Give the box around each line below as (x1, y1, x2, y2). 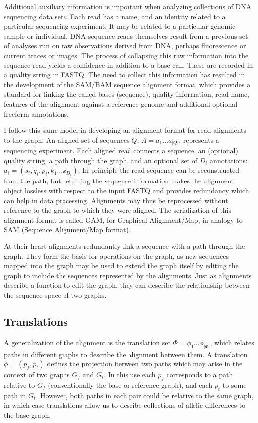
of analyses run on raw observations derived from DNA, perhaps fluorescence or (4, 40, 246, 51)
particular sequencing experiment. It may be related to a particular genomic (4, 21, 236, 31)
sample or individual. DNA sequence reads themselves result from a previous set (4, 30, 248, 41)
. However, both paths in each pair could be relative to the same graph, (36, 390, 254, 400)
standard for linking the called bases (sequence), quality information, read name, (4, 89, 250, 99)
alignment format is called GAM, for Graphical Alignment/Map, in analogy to (4, 214, 243, 225)
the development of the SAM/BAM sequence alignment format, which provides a (4, 79, 251, 89)
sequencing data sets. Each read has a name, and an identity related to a (4, 11, 226, 21)
